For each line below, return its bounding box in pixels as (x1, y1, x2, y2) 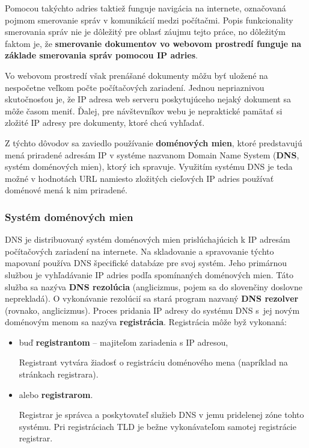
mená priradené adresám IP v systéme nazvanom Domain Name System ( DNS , (5, 148, 299, 161)
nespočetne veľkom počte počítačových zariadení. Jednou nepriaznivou (5, 81, 265, 93)
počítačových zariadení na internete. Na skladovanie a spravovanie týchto (5, 244, 274, 257)
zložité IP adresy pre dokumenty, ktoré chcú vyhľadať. (5, 116, 205, 129)
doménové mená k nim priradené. (5, 184, 127, 196)
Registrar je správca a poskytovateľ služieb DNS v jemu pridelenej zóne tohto (19, 408, 304, 421)
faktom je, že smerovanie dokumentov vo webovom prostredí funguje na (5, 37, 302, 49)
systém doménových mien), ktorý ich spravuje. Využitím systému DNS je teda (5, 160, 293, 173)
